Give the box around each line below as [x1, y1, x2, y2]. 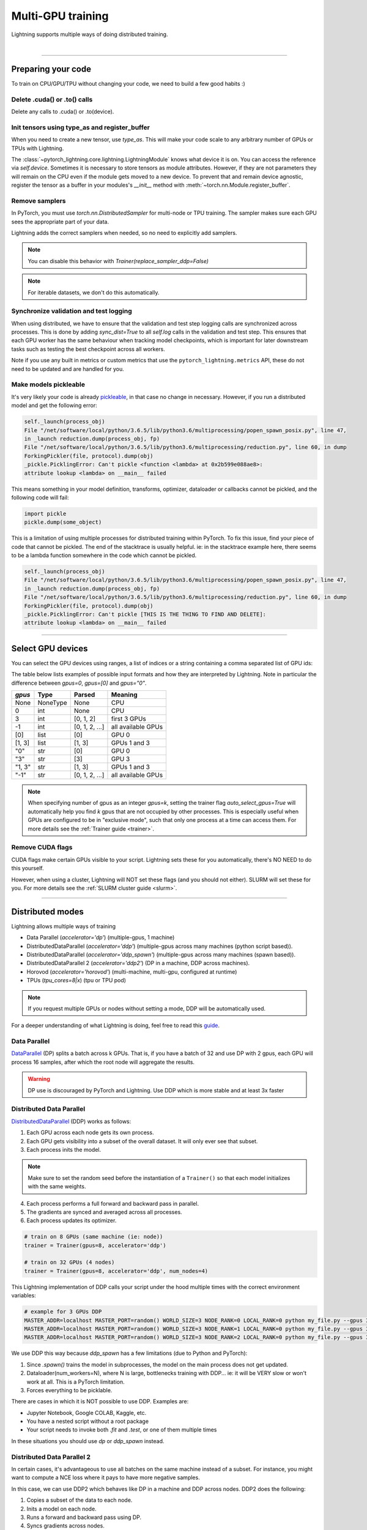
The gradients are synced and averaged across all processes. [26, 1208, 183, 1215]
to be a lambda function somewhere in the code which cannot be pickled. [11, 551, 197, 559]
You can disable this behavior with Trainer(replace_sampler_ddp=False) [28, 257, 209, 264]
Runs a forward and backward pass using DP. [26, 1513, 142, 1521]
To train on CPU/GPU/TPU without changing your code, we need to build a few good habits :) [11, 80, 246, 87]
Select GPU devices [11, 643, 88, 654]
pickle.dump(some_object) [24, 519, 102, 526]
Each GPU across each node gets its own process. [26, 1129, 154, 1136]
